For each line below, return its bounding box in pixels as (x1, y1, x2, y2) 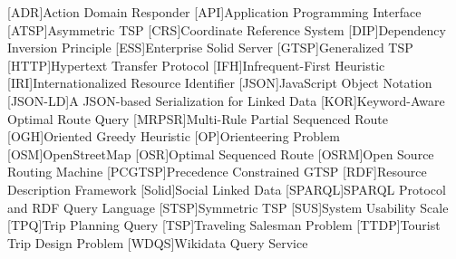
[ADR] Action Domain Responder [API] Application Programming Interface (7, 3, 422, 21)
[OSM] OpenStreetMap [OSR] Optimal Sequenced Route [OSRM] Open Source (7, 144, 434, 163)
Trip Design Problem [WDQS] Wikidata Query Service (7, 233, 308, 252)
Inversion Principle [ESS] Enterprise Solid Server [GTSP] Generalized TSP (7, 38, 413, 57)
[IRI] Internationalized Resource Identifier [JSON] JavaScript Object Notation (7, 73, 432, 92)
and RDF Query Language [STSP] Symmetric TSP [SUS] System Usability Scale (7, 197, 449, 216)
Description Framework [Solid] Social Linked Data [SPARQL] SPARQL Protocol (7, 179, 446, 198)
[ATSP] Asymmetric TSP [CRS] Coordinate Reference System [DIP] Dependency (7, 20, 446, 39)
